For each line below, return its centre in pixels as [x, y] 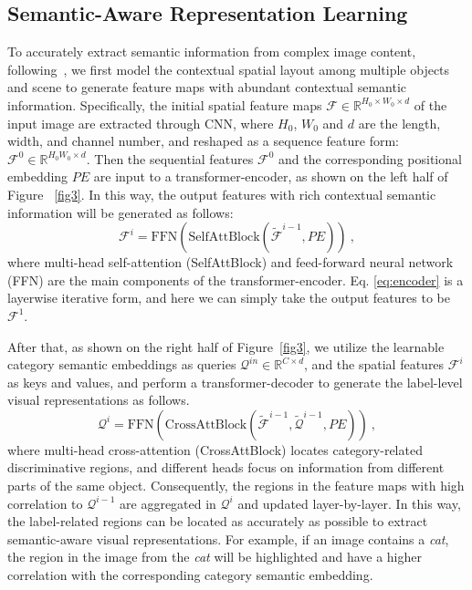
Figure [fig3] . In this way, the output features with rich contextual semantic [222, 194]
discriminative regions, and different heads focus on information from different [226, 467]
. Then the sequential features [170, 158]
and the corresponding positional [370, 158]
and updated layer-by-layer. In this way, [349, 503]
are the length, [399, 123]
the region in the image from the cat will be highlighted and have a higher [215, 557]
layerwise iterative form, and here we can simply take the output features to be [229, 298]
